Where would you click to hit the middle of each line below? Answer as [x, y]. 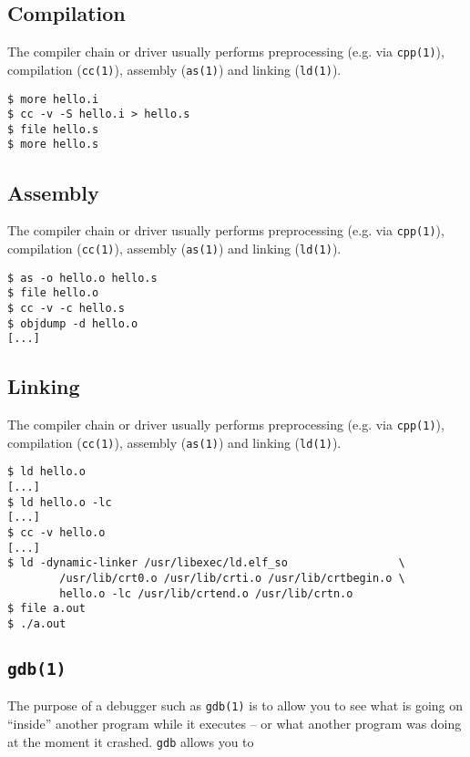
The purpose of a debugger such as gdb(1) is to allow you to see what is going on [235, 705]
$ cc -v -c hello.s [66, 308]
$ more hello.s [53, 145]
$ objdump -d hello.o [73, 323]
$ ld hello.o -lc [60, 502]
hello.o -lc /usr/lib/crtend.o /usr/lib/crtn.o [206, 593]
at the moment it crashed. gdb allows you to [131, 741]
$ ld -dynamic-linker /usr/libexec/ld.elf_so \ [206, 563]
